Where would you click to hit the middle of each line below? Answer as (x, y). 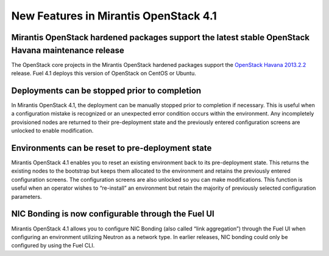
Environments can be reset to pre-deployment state (111, 148)
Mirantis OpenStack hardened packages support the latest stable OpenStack (161, 37)
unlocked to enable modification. (52, 131)
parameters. (27, 196)
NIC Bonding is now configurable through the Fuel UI (113, 214)
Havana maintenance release (68, 50)
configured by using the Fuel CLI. (53, 246)
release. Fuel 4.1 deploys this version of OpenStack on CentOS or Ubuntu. (104, 74)
